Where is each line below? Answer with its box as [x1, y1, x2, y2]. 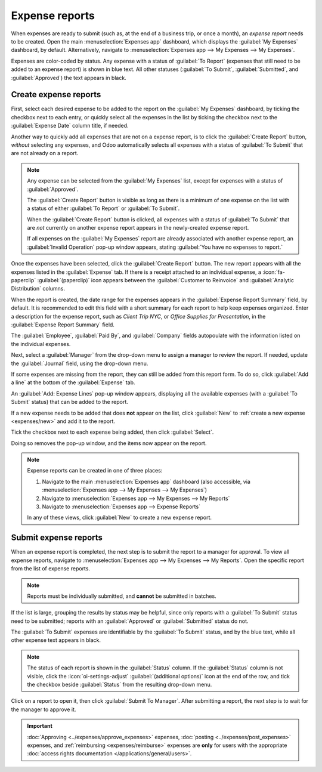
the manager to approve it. [11, 706, 76, 713]
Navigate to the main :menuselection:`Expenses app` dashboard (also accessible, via [42, 478, 250, 485]
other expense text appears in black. [11, 637, 101, 644]
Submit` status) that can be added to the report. [11, 399, 128, 406]
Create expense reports [11, 89, 101, 100]
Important [27, 722, 53, 730]
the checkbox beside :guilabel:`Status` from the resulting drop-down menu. [27, 681, 212, 688]
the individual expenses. [11, 340, 71, 347]
